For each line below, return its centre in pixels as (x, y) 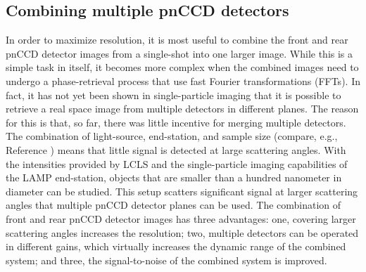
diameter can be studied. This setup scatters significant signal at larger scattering (182, 191)
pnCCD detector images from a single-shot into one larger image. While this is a (179, 53)
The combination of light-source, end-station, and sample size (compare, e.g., (172, 136)
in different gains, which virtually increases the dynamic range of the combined (176, 246)
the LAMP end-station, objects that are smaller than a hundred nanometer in (174, 177)
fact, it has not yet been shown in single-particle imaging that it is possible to (173, 95)
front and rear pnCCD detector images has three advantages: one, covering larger (181, 218)
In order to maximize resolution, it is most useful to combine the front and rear (177, 40)
